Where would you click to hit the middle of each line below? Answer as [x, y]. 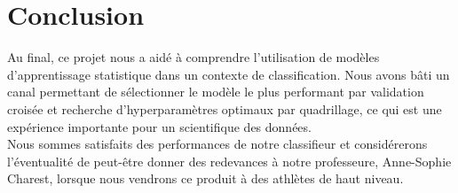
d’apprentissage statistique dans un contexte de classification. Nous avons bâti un [229, 74]
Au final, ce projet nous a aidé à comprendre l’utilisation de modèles [193, 57]
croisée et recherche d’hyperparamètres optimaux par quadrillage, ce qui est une [225, 108]
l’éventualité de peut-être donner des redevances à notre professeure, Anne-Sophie [229, 161]
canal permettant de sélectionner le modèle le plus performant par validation [216, 92]
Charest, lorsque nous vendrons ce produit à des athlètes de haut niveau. [205, 178]
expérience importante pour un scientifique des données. [159, 126]
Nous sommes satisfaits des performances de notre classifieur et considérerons [217, 144]
